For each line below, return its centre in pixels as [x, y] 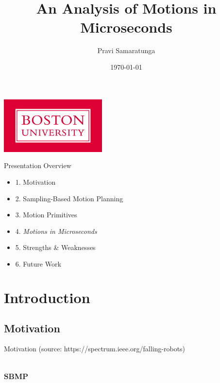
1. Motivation [35, 182]
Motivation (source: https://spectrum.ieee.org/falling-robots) [95, 349]
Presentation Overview [38, 165]
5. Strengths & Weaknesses [55, 247]
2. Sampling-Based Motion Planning [69, 198]
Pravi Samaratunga [126, 50]
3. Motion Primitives [46, 215]
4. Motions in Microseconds [56, 231]
